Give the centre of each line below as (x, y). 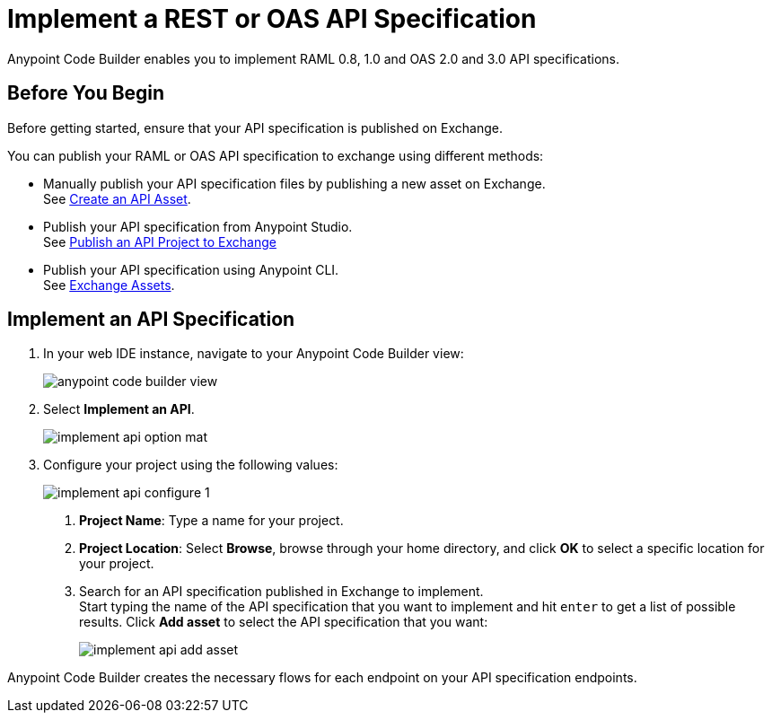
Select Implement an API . (119, 409)
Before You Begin (86, 93)
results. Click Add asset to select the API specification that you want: (284, 622)
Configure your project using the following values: (191, 465)
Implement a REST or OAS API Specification (272, 19)
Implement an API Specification (151, 320)
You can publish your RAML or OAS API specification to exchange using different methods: (276, 155)
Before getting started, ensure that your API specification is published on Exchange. (255, 127)
